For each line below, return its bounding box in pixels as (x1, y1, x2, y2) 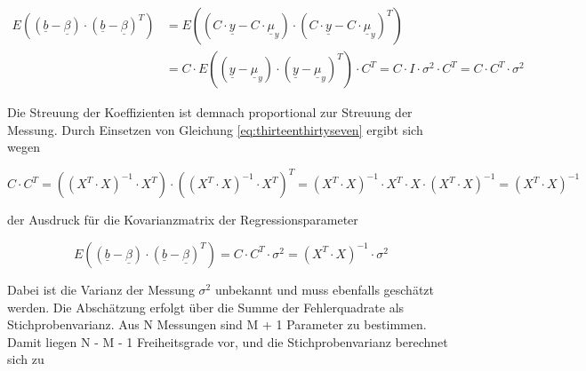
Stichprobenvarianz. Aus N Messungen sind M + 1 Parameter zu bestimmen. (7, 315, 427, 334)
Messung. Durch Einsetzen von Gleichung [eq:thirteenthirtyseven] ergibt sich (7, 120, 423, 138)
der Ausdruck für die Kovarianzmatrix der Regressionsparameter (7, 210, 358, 229)
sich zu (7, 350, 44, 368)
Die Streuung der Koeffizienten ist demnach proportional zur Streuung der (7, 103, 413, 122)
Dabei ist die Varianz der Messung (7, 280, 195, 298)
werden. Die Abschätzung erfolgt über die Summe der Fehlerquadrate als (7, 297, 405, 316)
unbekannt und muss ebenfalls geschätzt (214, 280, 435, 298)
